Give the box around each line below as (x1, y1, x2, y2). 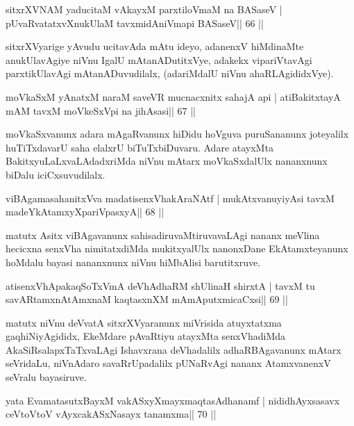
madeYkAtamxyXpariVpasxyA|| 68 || (6, 204, 165, 219)
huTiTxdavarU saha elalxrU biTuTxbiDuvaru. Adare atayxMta (6, 140, 273, 154)
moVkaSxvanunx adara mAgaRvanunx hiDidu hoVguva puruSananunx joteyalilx (6, 126, 349, 141)
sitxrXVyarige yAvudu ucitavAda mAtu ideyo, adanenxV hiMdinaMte (6, 39, 304, 54)
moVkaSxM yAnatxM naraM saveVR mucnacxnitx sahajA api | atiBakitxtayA (6, 89, 341, 104)
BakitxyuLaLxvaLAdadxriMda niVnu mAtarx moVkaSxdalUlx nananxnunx (6, 154, 328, 168)
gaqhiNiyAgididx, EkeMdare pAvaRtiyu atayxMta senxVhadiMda (6, 329, 286, 343)
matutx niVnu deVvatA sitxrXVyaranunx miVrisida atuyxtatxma (6, 315, 282, 329)
